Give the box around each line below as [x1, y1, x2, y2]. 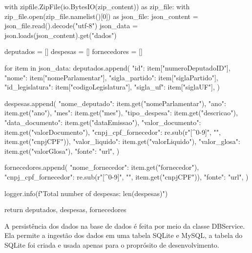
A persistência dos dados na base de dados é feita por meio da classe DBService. [4, 220, 245, 231]
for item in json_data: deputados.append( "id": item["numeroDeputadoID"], [4, 62, 231, 72]
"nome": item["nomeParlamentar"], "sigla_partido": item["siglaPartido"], [4, 72, 218, 82]
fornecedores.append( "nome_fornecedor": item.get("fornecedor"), [4, 162, 199, 172]
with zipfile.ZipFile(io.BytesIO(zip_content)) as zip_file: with [4, 1, 190, 11]
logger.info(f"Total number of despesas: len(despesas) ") [4, 188, 168, 198]
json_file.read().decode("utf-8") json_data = [4, 20, 138, 31]
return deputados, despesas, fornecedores [4, 204, 126, 215]
